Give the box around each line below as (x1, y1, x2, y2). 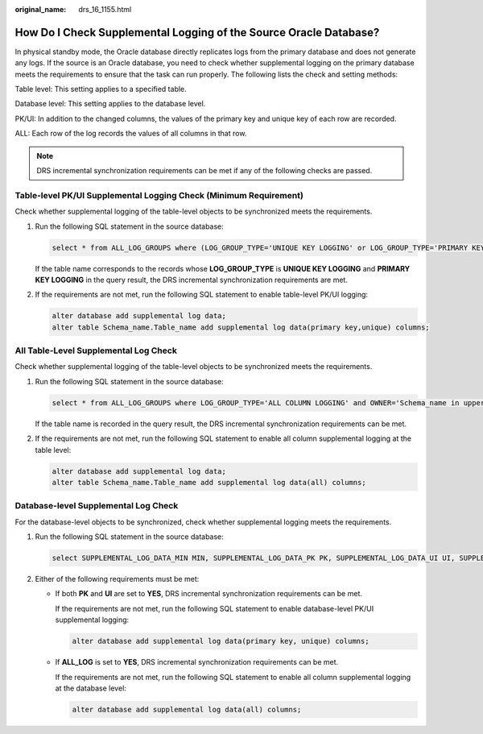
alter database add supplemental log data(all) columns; (72, 705, 302, 714)
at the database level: (55, 683, 126, 693)
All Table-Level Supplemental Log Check (14, 345, 177, 356)
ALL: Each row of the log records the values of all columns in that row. (14, 129, 247, 139)
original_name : (14, 5, 67, 14)
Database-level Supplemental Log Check (14, 500, 179, 512)
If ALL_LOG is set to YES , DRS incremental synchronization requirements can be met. (55, 657, 339, 667)
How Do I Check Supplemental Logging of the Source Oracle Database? (14, 25, 380, 39)
